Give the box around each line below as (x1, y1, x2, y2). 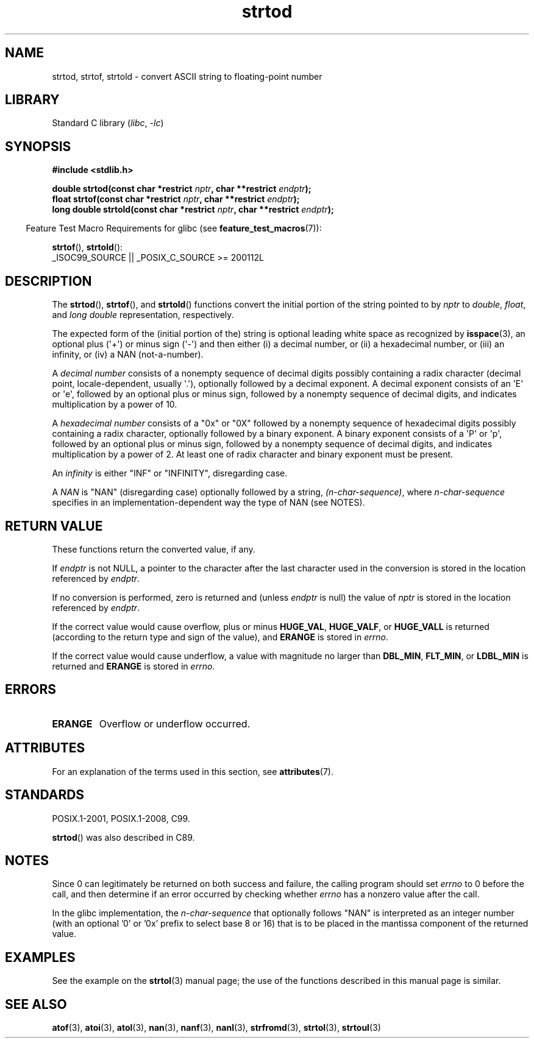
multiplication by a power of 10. (52, 399, 177, 410)
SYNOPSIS (5, 138, 71, 154)
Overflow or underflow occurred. (99, 717, 251, 730)
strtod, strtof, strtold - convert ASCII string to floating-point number (52, 71, 322, 82)
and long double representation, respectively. (52, 309, 234, 320)
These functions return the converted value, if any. (52, 543, 255, 554)
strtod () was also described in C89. (52, 832, 195, 843)
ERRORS (5, 682, 57, 698)
